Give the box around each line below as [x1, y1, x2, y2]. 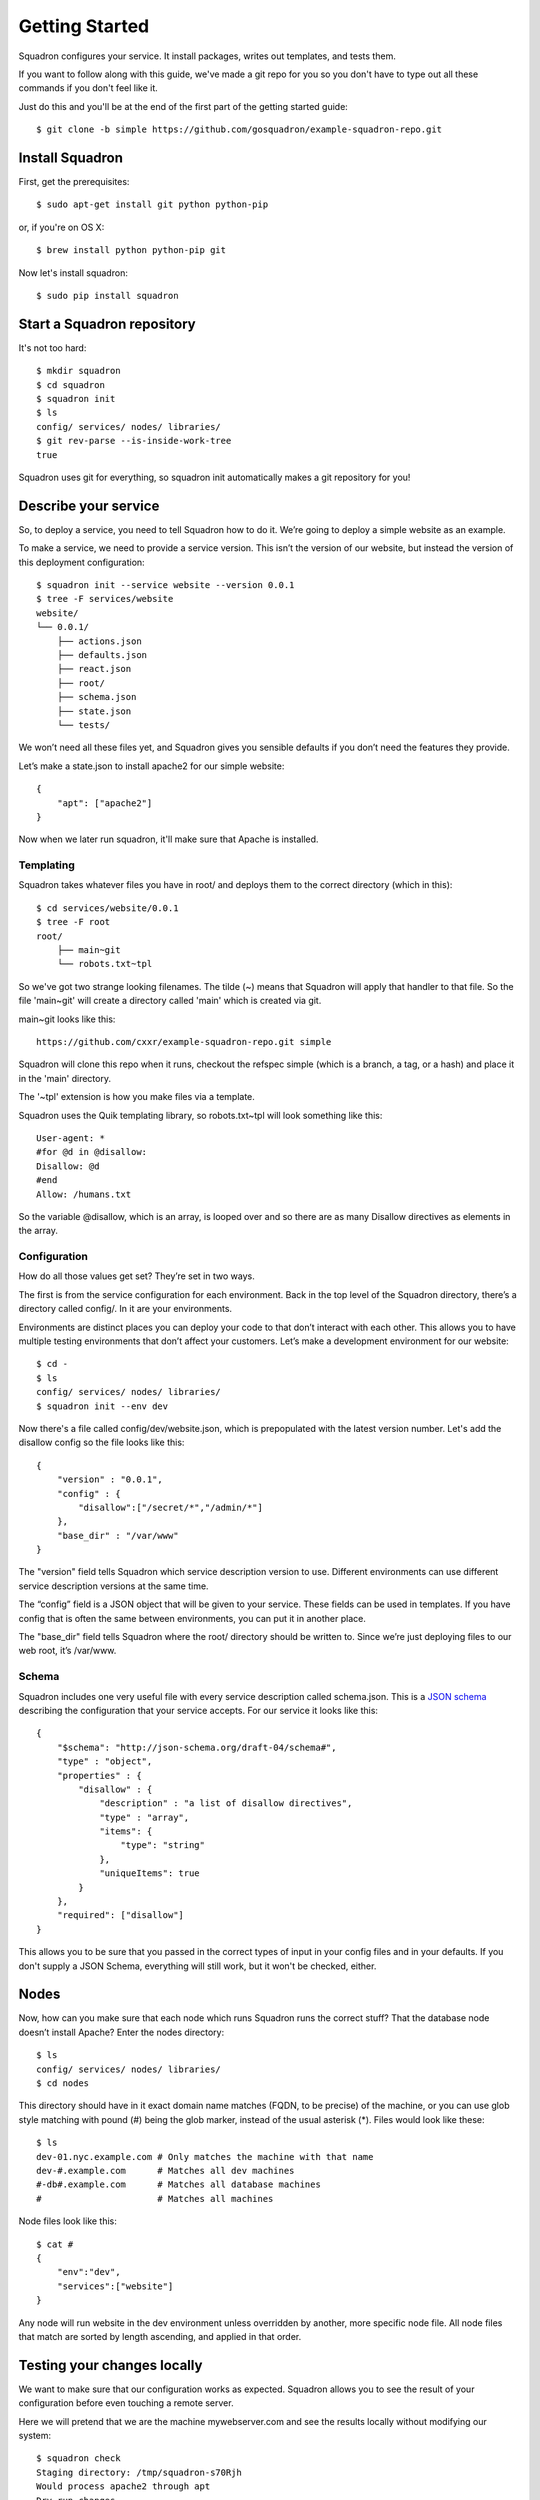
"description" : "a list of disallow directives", [99, 1798, 353, 1809]
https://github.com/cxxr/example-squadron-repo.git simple [36, 1036, 332, 1047]
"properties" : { [56, 1770, 142, 1781]
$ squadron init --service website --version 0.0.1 [36, 580, 295, 591]
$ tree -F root [36, 916, 111, 928]
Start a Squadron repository [18, 315, 196, 332]
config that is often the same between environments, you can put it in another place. [18, 1612, 367, 1624]
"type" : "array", [99, 1811, 190, 1823]
